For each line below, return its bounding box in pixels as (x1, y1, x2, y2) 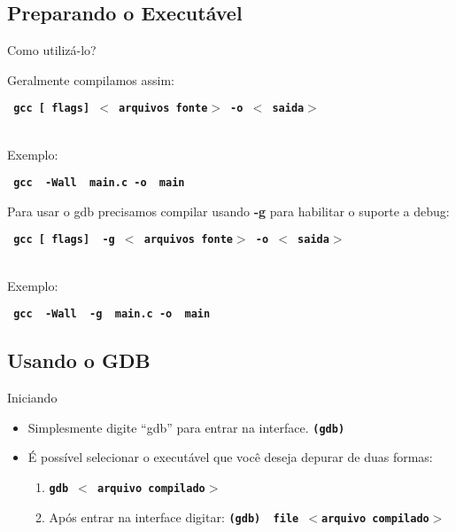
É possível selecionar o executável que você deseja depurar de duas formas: (27, 448, 433, 466)
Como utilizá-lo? (7, 41, 97, 59)
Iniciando (7, 388, 58, 407)
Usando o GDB (7, 347, 151, 374)
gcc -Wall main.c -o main (13, 176, 185, 190)
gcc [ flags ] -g (13, 233, 115, 246)
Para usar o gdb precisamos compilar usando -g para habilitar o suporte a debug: (7, 201, 450, 220)
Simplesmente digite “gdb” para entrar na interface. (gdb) (27, 418, 345, 436)
